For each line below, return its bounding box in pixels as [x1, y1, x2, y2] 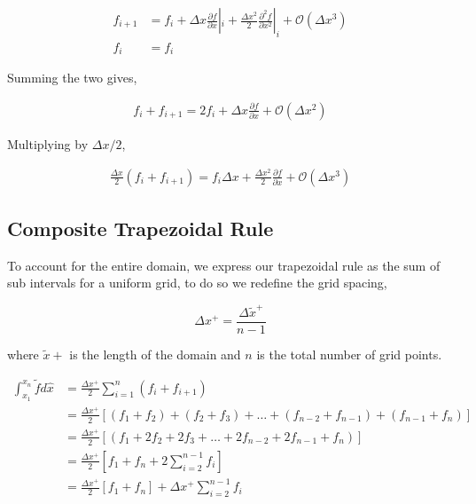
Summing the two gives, [7, 68, 137, 87]
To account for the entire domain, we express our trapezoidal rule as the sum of [7, 256, 441, 274]
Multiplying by [7, 134, 89, 153]
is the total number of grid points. [256, 344, 442, 363]
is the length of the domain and [69, 344, 241, 363]
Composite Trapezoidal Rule [7, 215, 274, 242]
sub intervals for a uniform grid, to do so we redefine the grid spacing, [7, 273, 387, 292]
